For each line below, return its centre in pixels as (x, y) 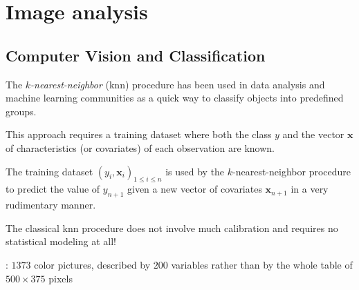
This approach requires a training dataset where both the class (139, 134)
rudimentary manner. (51, 205)
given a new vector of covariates (194, 189)
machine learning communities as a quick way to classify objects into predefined (175, 98)
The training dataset (49, 171)
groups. (21, 111)
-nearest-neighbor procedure (292, 171)
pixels (61, 278)
